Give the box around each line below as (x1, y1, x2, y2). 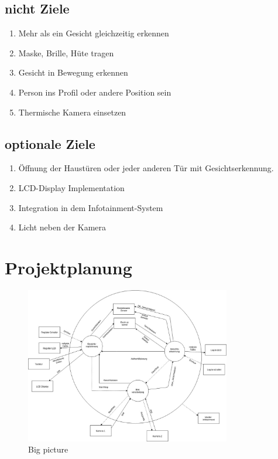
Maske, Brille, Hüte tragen (18, 46, 114, 59)
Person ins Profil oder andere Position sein (18, 86, 171, 98)
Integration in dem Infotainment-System (18, 201, 163, 213)
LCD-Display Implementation (18, 181, 125, 193)
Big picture (28, 443, 68, 455)
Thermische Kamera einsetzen (18, 106, 126, 118)
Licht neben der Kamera (18, 221, 107, 233)
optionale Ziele (5, 134, 95, 152)
